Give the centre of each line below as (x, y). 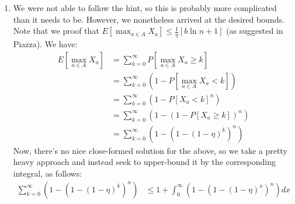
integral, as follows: (48, 173)
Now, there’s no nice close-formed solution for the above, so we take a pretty (150, 150)
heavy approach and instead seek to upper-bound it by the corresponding (145, 162)
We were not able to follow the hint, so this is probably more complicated (145, 8)
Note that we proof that (56, 31)
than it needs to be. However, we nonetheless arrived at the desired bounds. (149, 19)
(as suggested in (255, 31)
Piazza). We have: (45, 44)
